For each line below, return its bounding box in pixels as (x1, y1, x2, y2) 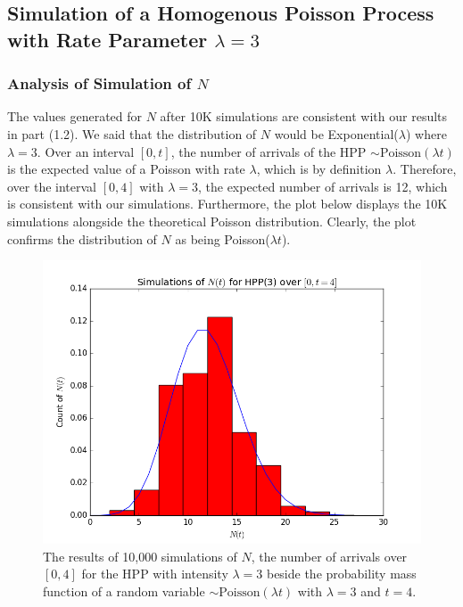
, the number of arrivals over (251, 546, 408, 565)
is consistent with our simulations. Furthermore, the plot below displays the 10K (7, 194, 448, 213)
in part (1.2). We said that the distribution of (7, 124, 257, 143)
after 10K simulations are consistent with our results (160, 107, 448, 126)
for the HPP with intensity (81, 564, 228, 583)
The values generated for (7, 107, 143, 126)
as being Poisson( (175, 229, 270, 248)
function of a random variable (43, 581, 205, 600)
